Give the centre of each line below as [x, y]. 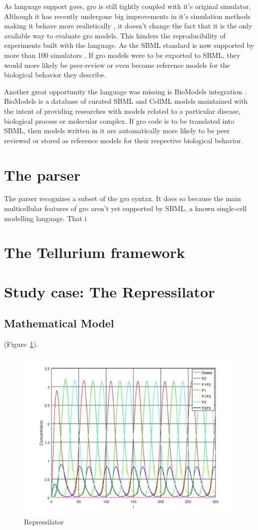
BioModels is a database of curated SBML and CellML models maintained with [126, 101]
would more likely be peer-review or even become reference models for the [117, 65]
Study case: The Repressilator [110, 291]
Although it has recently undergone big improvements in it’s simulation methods [128, 16]
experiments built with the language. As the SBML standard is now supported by [129, 45]
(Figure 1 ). [21, 344]
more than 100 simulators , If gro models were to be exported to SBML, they [122, 55]
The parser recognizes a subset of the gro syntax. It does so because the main [123, 198]
